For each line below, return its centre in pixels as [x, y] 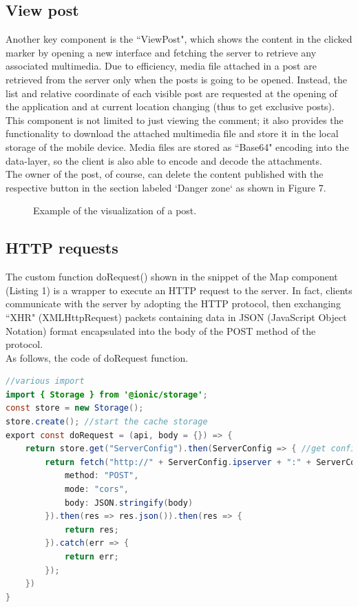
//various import [45, 381]
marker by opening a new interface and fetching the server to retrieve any [161, 52]
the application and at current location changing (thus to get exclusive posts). [170, 106]
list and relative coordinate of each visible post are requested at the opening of [171, 93]
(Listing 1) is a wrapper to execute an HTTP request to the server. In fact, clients [179, 290]
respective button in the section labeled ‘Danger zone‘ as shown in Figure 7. [166, 187]
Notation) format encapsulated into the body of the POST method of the [161, 330]
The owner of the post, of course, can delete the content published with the [165, 174]
